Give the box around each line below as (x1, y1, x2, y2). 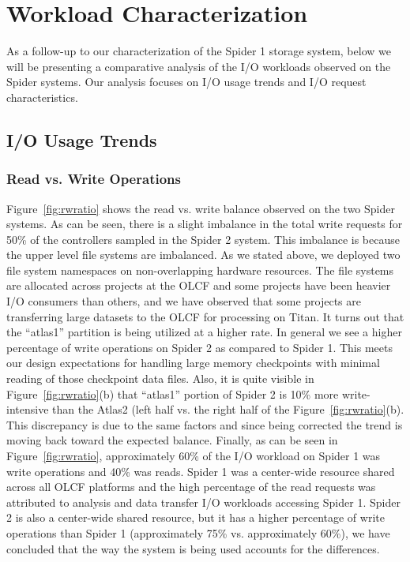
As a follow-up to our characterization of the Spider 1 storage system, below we (6, 43, 391, 59)
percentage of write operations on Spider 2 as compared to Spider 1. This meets (6, 339, 393, 355)
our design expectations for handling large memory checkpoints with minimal (6, 354, 380, 371)
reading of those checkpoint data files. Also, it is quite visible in (6, 370, 314, 387)
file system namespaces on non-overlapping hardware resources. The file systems (6, 261, 394, 278)
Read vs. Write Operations (6, 169, 181, 189)
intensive (6, 401, 49, 418)
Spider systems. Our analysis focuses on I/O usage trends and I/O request (6, 73, 367, 90)
